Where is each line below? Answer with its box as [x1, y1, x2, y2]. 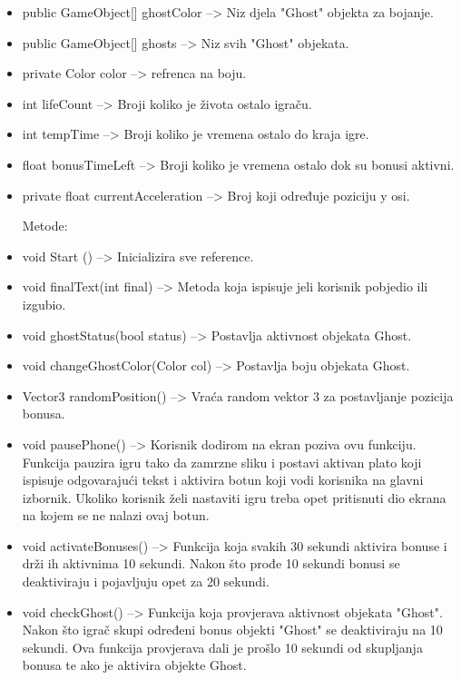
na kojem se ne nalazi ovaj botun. [22, 506, 210, 525]
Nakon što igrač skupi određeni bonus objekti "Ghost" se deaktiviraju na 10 [22, 620, 443, 639]
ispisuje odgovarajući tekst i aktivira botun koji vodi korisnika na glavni [22, 470, 424, 489]
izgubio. [22, 294, 66, 313]
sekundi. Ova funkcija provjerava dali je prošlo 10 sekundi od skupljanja [22, 637, 423, 656]
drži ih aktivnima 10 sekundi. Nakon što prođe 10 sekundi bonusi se [22, 554, 400, 573]
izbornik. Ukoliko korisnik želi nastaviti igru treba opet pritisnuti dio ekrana [22, 488, 446, 507]
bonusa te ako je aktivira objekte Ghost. [22, 655, 247, 675]
